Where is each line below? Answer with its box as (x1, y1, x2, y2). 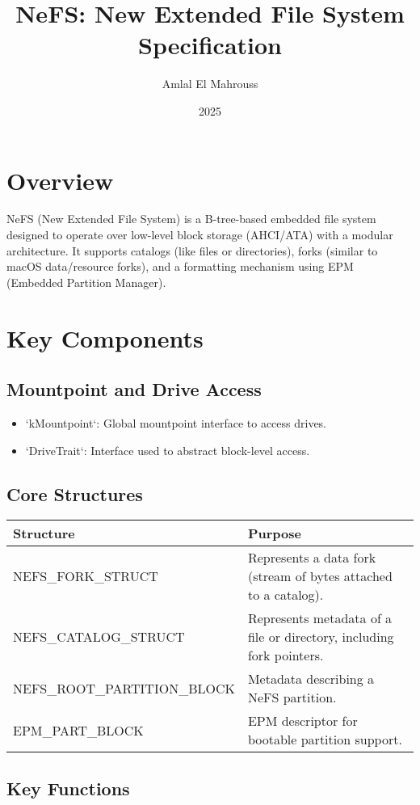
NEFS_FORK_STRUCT (13, 567, 158, 586)
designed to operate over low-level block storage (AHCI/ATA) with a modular (6, 226, 393, 243)
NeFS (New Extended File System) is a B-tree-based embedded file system (6, 210, 376, 227)
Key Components (6, 321, 204, 354)
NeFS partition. (247, 688, 337, 707)
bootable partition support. (247, 730, 402, 749)
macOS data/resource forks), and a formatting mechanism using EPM (6, 258, 354, 275)
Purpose (247, 524, 301, 543)
